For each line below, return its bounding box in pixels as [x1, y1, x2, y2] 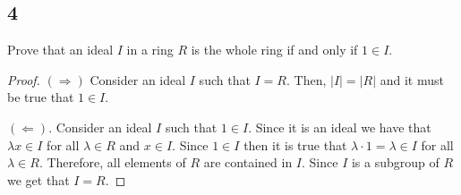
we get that [7, 170, 70, 189]
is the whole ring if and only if [191, 40, 358, 59]
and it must [380, 70, 444, 89]
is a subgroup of [351, 153, 440, 172]
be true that [7, 88, 74, 106]
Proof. [7, 70, 40, 89]
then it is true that [243, 135, 347, 154]
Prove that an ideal [7, 40, 114, 59]
